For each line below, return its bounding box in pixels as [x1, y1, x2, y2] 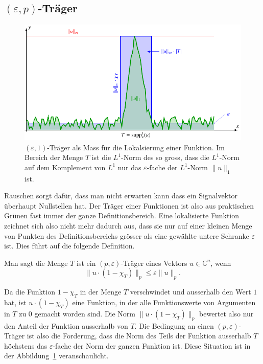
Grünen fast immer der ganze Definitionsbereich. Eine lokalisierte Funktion [4, 210, 240, 221]
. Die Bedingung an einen [134, 320, 214, 331]
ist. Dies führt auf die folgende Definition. [4, 240, 135, 251]
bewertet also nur [199, 308, 254, 318]
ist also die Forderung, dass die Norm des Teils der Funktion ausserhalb [27, 330, 251, 341]
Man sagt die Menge [4, 257, 68, 268]
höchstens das [4, 340, 47, 351]
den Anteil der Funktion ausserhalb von [4, 320, 128, 331]
